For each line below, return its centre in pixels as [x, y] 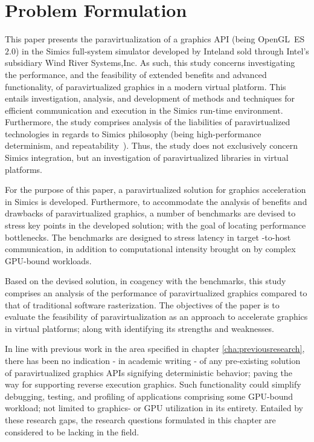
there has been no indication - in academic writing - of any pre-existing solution [153, 360]
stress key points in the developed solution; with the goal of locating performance [155, 225]
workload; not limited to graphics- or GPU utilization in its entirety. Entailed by [154, 408]
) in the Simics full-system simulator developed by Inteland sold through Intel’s [162, 50]
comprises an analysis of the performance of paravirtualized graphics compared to [156, 293]
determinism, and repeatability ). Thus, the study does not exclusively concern [152, 145]
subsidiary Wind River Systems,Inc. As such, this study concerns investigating [150, 63]
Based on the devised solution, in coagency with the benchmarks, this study [146, 281]
